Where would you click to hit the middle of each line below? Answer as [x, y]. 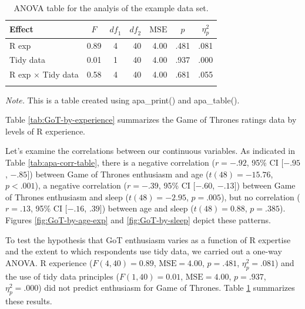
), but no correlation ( [261, 197]
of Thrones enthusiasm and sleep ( [67, 197]
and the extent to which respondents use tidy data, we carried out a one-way [144, 251]
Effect [21, 29]
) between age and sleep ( [148, 208]
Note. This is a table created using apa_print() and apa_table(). [123, 100]
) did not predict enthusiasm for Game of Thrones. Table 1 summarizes [167, 288]
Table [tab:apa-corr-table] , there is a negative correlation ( [110, 162]
